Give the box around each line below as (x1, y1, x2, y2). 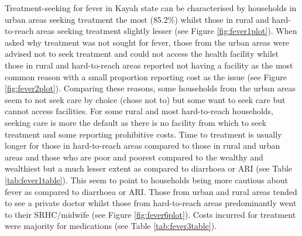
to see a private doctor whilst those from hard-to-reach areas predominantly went (5, 197, 297, 209)
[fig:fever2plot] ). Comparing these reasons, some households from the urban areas (5, 82, 296, 94)
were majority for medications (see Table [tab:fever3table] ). (5, 220, 217, 232)
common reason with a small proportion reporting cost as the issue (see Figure (5, 70, 287, 83)
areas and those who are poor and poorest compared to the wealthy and (5, 151, 263, 163)
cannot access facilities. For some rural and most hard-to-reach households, (5, 105, 274, 117)
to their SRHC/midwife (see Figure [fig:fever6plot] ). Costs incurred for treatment (5, 208, 296, 220)
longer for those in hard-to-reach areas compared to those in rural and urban (5, 139, 280, 152)
